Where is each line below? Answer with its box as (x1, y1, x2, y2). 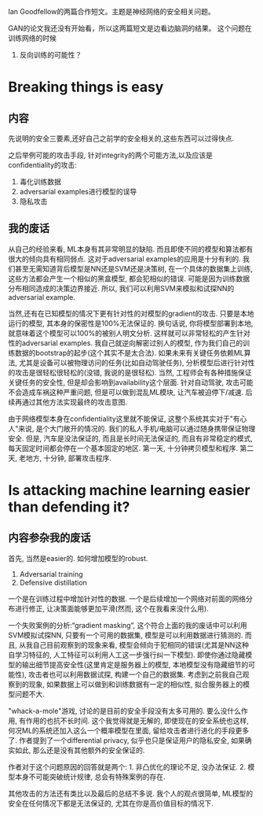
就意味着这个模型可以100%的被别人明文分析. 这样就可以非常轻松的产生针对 (8, 328, 251, 338)
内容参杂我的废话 (8, 531, 91, 545)
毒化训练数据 (19, 177, 61, 186)
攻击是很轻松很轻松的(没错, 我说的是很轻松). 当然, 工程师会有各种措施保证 (14, 367, 253, 377)
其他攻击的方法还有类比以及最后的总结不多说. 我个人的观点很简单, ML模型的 (8, 788, 254, 798)
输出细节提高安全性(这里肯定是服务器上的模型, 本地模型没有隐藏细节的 (21, 659, 249, 669)
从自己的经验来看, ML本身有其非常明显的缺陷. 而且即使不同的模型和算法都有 (8, 244, 254, 253)
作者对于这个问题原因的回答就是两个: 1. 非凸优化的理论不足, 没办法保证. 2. (8, 762, 247, 771)
